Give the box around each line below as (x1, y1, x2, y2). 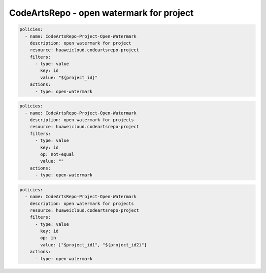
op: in (40, 235, 56, 241)
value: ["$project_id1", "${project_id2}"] (40, 242, 147, 247)
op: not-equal (40, 151, 74, 157)
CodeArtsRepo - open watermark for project (9, 7, 194, 18)
